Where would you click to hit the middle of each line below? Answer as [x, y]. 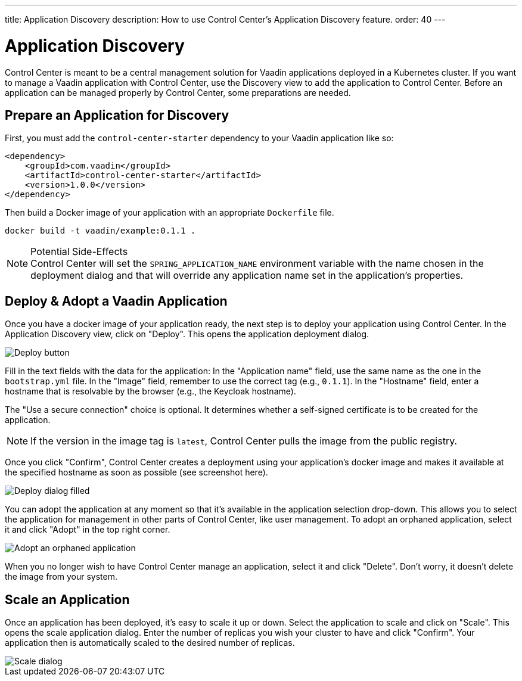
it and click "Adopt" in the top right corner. [88, 530]
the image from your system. [61, 577]
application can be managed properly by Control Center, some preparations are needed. [178, 92]
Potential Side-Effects [79, 252]
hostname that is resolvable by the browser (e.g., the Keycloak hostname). [150, 391]
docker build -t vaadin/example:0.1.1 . [100, 231]
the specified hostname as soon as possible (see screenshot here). [136, 472]
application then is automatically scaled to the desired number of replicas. [150, 643]
